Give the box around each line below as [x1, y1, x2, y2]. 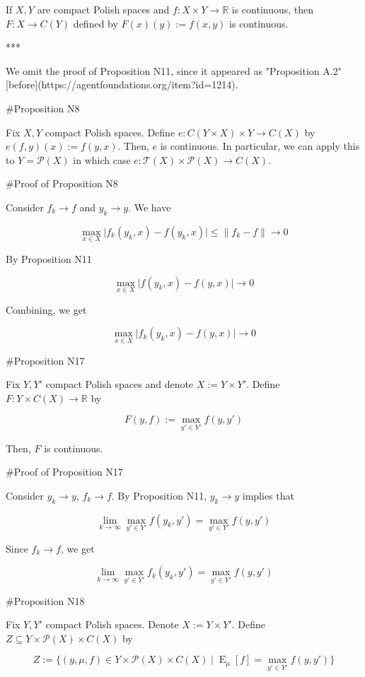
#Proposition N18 [6, 593, 85, 608]
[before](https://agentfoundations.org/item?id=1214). [6, 77, 238, 92]
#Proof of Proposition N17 [6, 464, 123, 479]
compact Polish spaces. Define [45, 124, 175, 139]
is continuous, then [231, 2, 314, 16]
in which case [73, 152, 131, 167]
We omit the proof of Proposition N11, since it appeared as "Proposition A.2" [6, 63, 342, 78]
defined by [73, 16, 118, 30]
